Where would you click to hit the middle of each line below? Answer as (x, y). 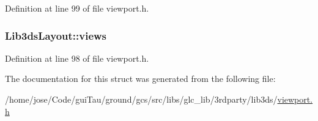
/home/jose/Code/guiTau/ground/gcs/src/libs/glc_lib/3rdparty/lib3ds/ (141, 99)
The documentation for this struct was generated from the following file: (140, 79)
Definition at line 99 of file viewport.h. (77, 8)
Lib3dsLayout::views (56, 35)
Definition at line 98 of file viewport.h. (77, 58)
